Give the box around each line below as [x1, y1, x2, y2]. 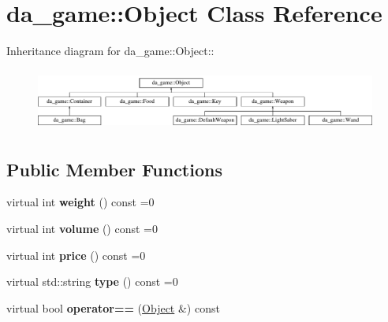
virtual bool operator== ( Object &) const [6, 299, 220, 316]
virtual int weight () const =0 [6, 194, 155, 210]
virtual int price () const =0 [6, 246, 146, 263]
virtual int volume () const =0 [6, 220, 158, 237]
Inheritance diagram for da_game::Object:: [6, 43, 215, 59]
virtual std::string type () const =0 [6, 273, 178, 290]
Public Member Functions [6, 157, 222, 181]
